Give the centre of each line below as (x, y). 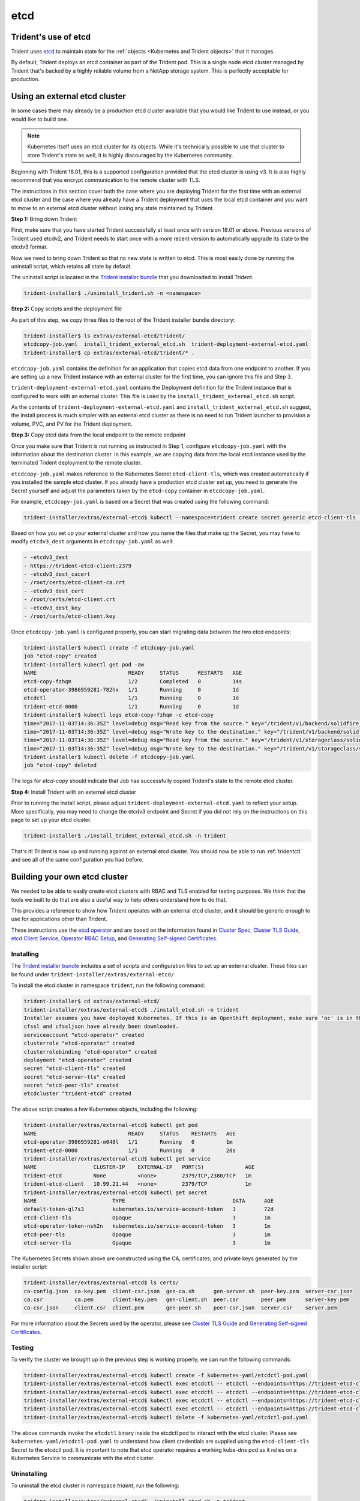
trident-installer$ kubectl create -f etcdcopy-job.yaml (109, 648)
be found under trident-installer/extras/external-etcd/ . (94, 974)
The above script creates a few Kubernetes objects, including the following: (104, 1109)
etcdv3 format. (29, 247)
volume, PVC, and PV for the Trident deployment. (72, 424)
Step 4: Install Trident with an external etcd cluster (74, 792)
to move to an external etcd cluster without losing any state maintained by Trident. (112, 208)
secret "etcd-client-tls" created (74, 1068)
